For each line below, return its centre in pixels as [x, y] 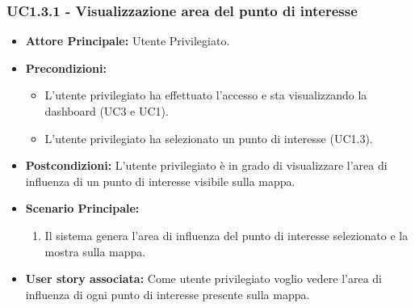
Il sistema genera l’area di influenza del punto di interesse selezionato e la [226, 235]
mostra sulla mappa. [95, 251]
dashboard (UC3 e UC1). [107, 111]
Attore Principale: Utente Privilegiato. [128, 41]
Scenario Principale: [82, 208]
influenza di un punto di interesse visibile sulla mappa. [160, 181]
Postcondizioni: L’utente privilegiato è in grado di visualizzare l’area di [206, 165]
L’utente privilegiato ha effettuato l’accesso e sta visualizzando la [206, 95]
